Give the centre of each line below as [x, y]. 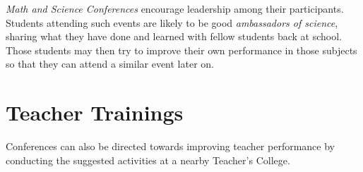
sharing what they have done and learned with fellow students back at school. [174, 36]
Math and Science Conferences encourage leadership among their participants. [175, 8]
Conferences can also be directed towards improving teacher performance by [170, 146]
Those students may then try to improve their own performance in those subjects [181, 50]
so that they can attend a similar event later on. [110, 64]
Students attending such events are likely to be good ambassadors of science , [172, 22]
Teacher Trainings [95, 112]
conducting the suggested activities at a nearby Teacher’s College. [148, 160]
